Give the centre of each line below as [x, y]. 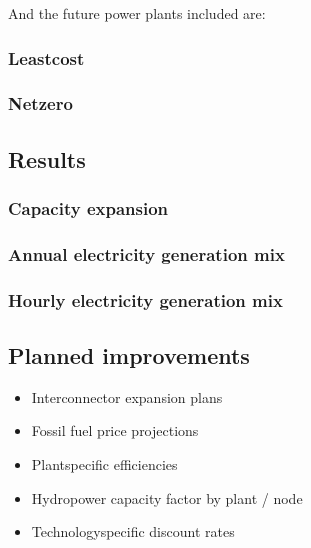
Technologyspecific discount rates [133, 531]
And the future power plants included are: [137, 13]
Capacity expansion [88, 207]
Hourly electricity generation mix [145, 299]
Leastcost [46, 57]
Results [47, 158]
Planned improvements [129, 354]
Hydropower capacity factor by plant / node [167, 497]
